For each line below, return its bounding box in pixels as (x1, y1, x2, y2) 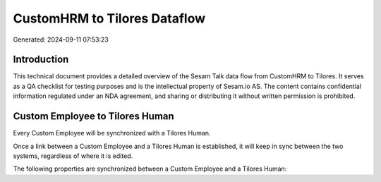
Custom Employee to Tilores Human (13, 110, 174, 123)
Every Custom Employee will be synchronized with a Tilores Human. (13, 129, 211, 138)
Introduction (13, 54, 69, 66)
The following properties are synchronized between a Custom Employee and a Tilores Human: (13, 164, 287, 173)
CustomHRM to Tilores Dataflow (13, 11, 206, 26)
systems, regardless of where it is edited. (13, 152, 133, 160)
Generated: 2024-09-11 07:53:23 (13, 35, 109, 44)
